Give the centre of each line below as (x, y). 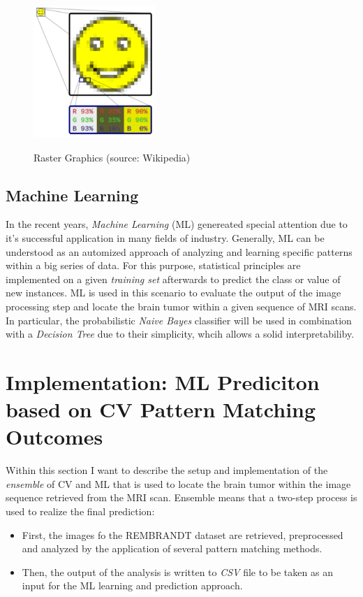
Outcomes (54, 437)
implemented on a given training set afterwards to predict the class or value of (173, 279)
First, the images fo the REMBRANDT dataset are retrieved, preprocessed (183, 534)
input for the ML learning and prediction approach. (132, 585)
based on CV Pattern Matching (161, 409)
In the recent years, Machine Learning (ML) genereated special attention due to (177, 224)
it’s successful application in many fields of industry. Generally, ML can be (165, 237)
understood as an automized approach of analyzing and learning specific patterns (179, 251)
